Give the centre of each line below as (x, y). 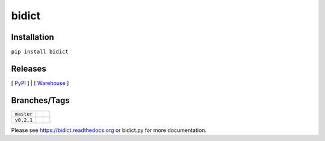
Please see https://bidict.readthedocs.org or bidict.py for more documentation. (109, 130)
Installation (32, 37)
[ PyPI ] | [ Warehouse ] (40, 83)
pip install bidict (40, 52)
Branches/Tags (40, 100)
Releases (29, 68)
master (24, 114)
